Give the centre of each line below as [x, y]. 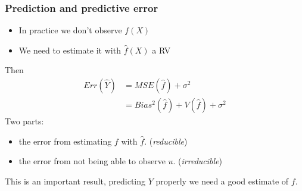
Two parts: [24, 121]
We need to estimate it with [70, 50]
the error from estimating [65, 141]
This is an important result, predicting [75, 181]
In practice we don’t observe [70, 30]
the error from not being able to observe [92, 161]
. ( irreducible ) [197, 161]
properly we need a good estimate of [222, 181]
